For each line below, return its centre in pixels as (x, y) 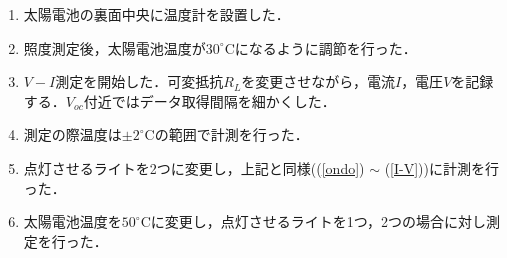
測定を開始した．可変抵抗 (139, 81)
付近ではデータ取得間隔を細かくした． (209, 100)
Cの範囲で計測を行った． (226, 134)
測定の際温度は (72, 134)
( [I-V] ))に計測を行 (442, 167)
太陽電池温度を (72, 221)
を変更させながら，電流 (318, 81)
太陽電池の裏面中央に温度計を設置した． (156, 14)
